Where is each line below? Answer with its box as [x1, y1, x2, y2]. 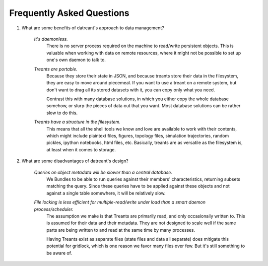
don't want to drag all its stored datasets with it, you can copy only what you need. [46, 87, 215, 93]
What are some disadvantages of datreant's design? [21, 158, 129, 164]
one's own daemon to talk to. [46, 57, 106, 63]
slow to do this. [46, 110, 78, 116]
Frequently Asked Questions [9, 7, 130, 18]
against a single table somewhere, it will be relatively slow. [46, 190, 166, 196]
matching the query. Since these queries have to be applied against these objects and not [46, 183, 230, 189]
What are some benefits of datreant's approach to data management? [21, 25, 164, 31]
